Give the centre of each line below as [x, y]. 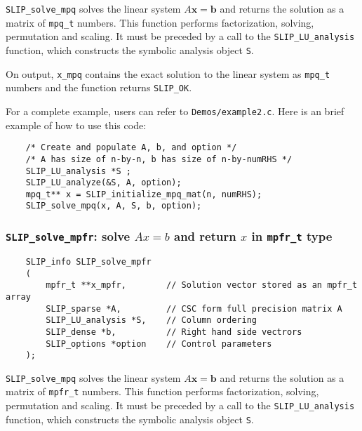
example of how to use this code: [76, 125]
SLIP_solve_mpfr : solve [68, 236]
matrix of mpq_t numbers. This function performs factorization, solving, [160, 22]
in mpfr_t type [292, 236]
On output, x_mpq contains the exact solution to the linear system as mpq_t [168, 73]
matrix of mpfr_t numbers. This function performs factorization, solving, [162, 391]
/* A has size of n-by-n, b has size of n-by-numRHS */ [159, 159]
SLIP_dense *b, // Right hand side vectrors [174, 332]
